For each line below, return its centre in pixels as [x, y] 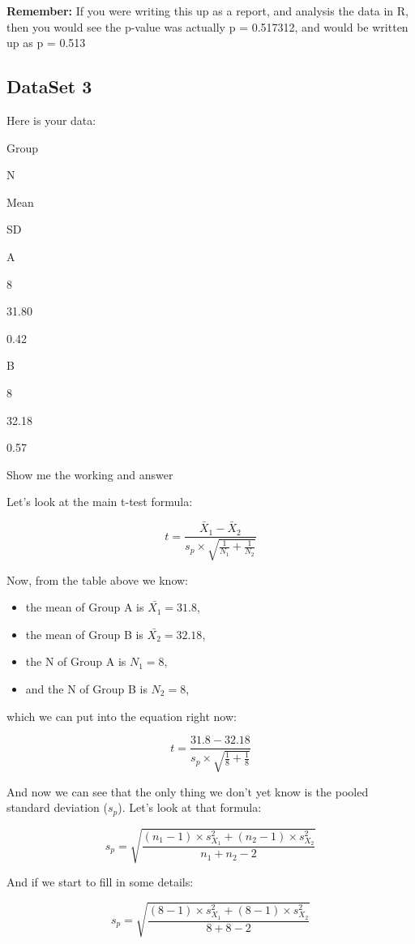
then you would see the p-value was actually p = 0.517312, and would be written [207, 26]
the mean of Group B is [84, 634]
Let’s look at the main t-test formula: [100, 502]
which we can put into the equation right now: [122, 716]
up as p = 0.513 [46, 43]
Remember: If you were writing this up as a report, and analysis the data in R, [207, 11]
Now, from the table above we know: [98, 579]
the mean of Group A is [85, 607]
